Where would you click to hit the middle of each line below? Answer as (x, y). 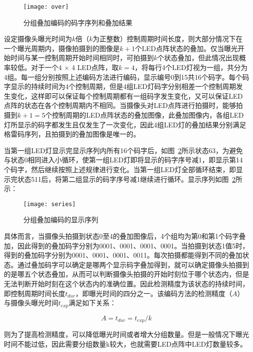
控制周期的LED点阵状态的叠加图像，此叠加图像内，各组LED (148, 115)
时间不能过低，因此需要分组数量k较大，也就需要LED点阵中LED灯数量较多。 (126, 343)
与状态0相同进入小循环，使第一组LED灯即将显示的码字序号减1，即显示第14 (123, 160)
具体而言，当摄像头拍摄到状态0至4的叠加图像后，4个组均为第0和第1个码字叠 (125, 236)
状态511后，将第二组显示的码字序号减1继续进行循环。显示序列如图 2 (126, 179)
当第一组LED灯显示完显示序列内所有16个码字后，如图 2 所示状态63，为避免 (123, 150)
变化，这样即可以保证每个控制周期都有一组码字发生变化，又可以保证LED (126, 96)
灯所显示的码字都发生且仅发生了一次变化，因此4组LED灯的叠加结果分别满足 (125, 124)
